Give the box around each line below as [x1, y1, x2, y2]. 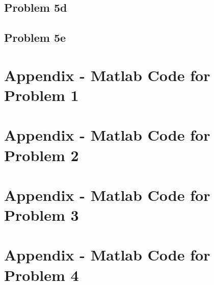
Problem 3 [4, 204, 79, 225]
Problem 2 [4, 144, 79, 165]
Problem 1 [4, 84, 79, 105]
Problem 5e [4, 30, 66, 45]
